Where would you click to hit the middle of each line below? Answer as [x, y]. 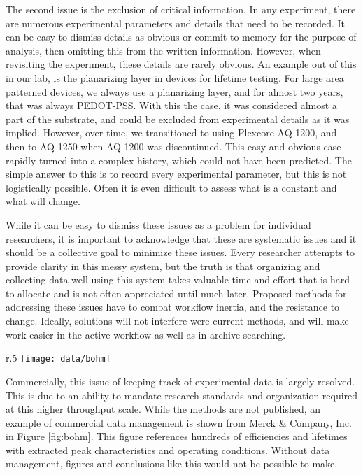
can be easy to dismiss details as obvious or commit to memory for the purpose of [181, 37]
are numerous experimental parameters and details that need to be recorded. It [176, 23]
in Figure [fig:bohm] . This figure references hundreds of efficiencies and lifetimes [177, 436]
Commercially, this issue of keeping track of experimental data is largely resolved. [180, 381]
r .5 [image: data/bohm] [58, 358]
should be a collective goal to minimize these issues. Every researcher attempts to [180, 252]
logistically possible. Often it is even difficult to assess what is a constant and [171, 187]
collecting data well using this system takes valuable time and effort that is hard [178, 279]
